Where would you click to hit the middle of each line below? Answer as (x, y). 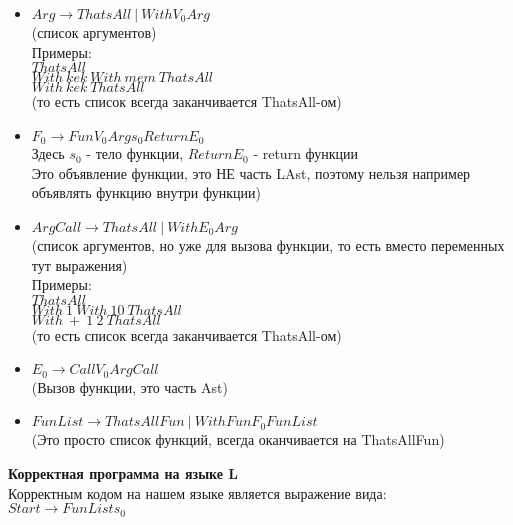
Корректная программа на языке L (123, 473)
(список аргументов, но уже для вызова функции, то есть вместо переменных (268, 245)
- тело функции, (135, 153)
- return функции (306, 153)
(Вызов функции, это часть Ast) (129, 386)
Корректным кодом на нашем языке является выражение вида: (197, 492)
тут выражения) (79, 264)
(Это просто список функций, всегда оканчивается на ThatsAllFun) (238, 439)
